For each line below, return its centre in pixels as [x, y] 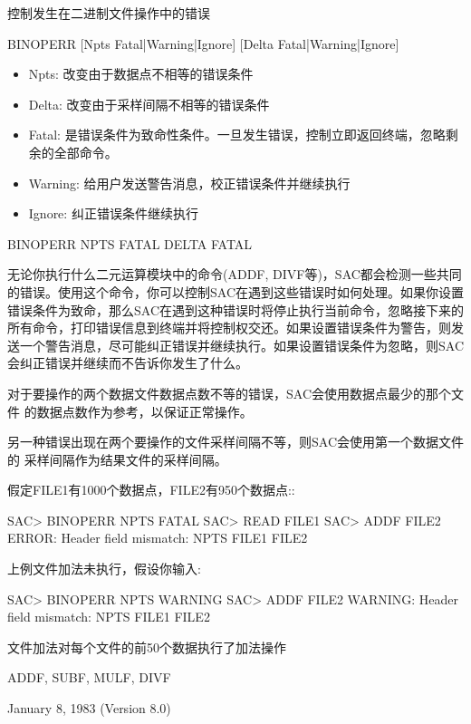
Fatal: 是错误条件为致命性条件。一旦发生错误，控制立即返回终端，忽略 [237, 135]
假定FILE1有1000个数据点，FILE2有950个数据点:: [151, 490]
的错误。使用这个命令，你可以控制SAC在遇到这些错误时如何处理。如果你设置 [235, 291]
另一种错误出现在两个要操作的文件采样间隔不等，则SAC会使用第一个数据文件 [235, 442]
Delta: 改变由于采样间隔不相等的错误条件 [149, 104]
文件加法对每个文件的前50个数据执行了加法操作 [147, 647]
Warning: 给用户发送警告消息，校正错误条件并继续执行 [189, 183]
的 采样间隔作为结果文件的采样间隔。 [117, 459]
